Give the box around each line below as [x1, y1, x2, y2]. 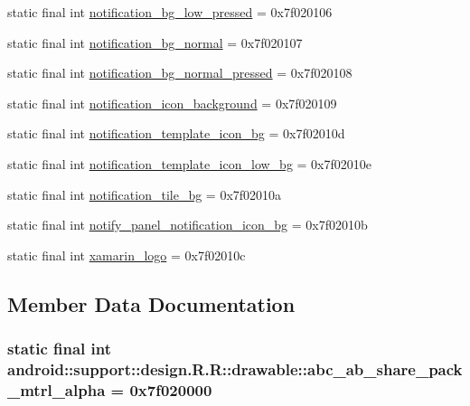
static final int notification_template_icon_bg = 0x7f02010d [7, 124, 345, 143]
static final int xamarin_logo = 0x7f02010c [7, 245, 246, 264]
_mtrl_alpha [7, 378, 106, 401]
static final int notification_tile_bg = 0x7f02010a [7, 184, 282, 203]
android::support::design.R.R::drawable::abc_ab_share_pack [7, 357, 463, 380]
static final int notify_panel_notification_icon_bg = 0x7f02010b [7, 215, 368, 234]
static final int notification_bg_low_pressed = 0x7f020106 [7, 3, 333, 21]
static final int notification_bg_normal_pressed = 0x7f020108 [7, 63, 352, 82]
